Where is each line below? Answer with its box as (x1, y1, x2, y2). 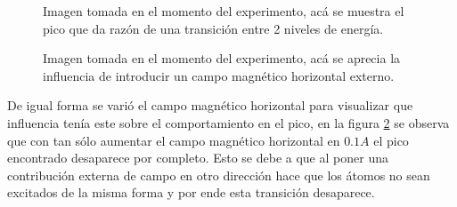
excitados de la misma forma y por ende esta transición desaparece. (7, 183, 375, 202)
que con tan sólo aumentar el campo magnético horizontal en (7, 131, 340, 149)
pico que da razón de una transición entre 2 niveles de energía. (43, 19, 384, 37)
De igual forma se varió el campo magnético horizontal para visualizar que (7, 96, 413, 115)
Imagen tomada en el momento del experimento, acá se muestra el (43, 2, 404, 20)
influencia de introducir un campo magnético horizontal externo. (43, 66, 395, 84)
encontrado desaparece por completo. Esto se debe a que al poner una (7, 148, 388, 167)
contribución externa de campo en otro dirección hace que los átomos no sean (7, 165, 430, 184)
